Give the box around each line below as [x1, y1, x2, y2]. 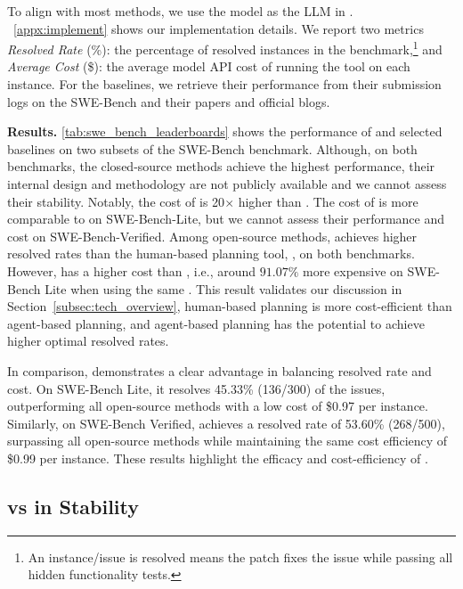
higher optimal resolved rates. [7, 331, 169, 350]
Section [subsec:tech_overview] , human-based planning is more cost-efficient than [7, 297, 452, 315]
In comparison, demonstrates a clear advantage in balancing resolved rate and [7, 361, 432, 380]
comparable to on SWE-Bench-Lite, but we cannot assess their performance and [7, 209, 445, 228]
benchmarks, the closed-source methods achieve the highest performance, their [7, 157, 435, 176]
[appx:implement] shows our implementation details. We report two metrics [13, 19, 424, 37]
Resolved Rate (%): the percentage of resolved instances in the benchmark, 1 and [7, 37, 443, 58]
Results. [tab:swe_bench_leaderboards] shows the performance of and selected [7, 122, 443, 141]
